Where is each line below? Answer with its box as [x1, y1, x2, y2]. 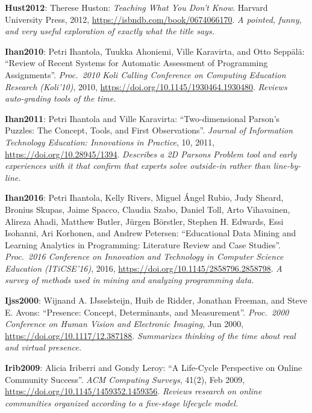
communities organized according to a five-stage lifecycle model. [5, 396, 239, 409]
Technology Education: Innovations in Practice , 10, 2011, [5, 135, 215, 148]
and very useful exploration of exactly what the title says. [5, 25, 214, 37]
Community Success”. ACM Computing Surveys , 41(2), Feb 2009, [5, 373, 245, 385]
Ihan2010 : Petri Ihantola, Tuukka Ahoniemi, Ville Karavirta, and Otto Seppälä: [5, 44, 305, 57]
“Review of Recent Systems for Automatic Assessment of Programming [5, 57, 268, 69]
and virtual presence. [5, 341, 82, 353]
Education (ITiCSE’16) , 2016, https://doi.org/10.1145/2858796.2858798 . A [5, 262, 282, 274]
